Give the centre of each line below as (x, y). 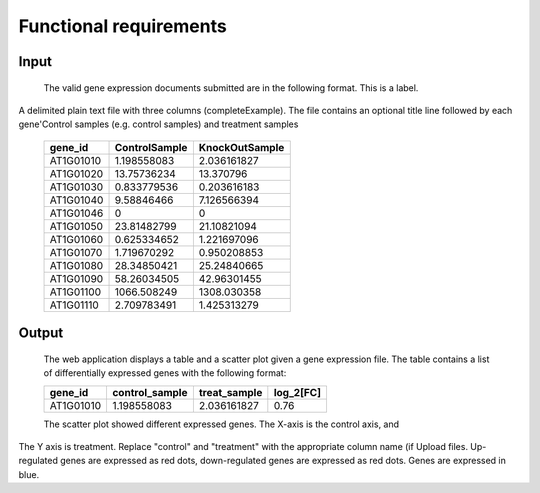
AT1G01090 (76, 278)
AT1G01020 (76, 173)
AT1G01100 (75, 292)
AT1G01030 (76, 187)
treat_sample (230, 392)
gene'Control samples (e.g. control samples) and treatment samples (158, 124)
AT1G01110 (74, 305)
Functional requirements (122, 26)
